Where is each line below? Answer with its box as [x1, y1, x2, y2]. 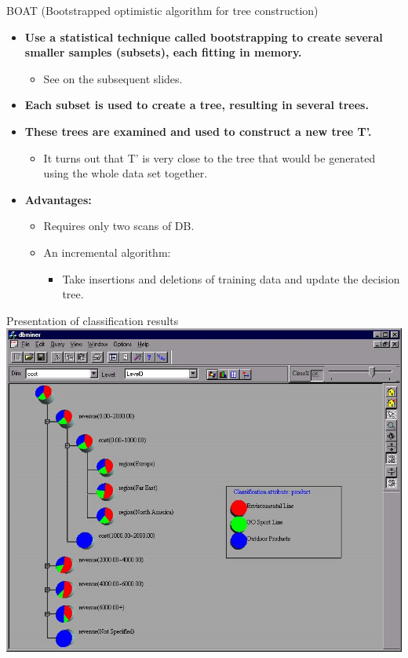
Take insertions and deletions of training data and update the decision [62, 270, 400, 287]
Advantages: [24, 191, 92, 207]
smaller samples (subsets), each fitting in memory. [24, 44, 302, 60]
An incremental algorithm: [43, 243, 171, 260]
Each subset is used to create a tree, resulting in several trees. [24, 97, 369, 113]
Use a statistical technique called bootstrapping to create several [24, 28, 383, 45]
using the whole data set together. [43, 165, 208, 181]
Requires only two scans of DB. [43, 218, 195, 234]
